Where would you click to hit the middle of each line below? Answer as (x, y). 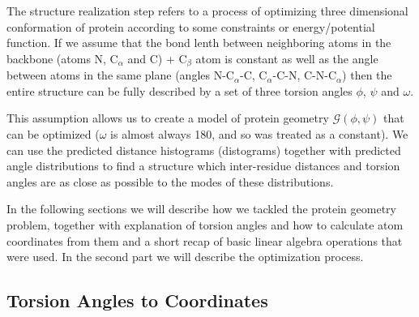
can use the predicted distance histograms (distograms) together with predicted (204, 150)
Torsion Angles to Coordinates (137, 300)
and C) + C (157, 58)
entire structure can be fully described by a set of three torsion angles (180, 90)
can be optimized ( (53, 134)
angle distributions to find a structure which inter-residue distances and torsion (203, 166)
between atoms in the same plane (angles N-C (120, 75)
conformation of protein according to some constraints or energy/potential (191, 26)
